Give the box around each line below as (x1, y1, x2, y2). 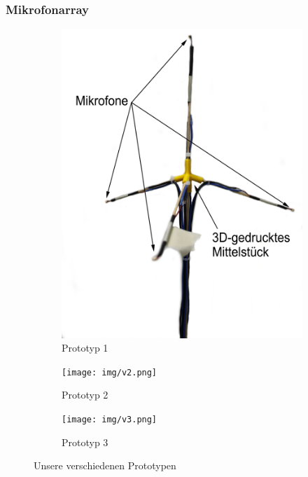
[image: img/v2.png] (62, 367, 157, 378)
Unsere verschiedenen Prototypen (34, 458, 176, 473)
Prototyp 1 (62, 340, 108, 355)
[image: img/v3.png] (62, 415, 157, 425)
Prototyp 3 (62, 434, 108, 449)
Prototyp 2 (62, 387, 108, 402)
